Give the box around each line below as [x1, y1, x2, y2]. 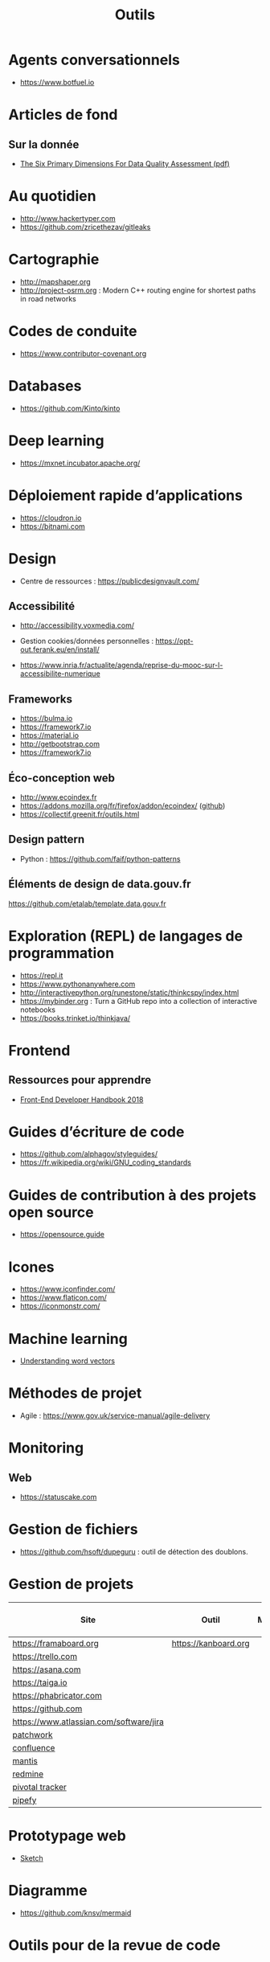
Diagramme [8, 1882, 88, 1900]
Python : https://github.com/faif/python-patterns [19, 854, 181, 863]
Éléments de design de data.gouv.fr [8, 878, 191, 891]
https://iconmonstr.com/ [19, 1301, 100, 1311]
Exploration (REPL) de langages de [8, 927, 243, 945]
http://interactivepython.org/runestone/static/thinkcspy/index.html [19, 987, 239, 997]
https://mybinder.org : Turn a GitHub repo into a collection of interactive [19, 996, 257, 1006]
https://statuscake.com [19, 1493, 97, 1502]
